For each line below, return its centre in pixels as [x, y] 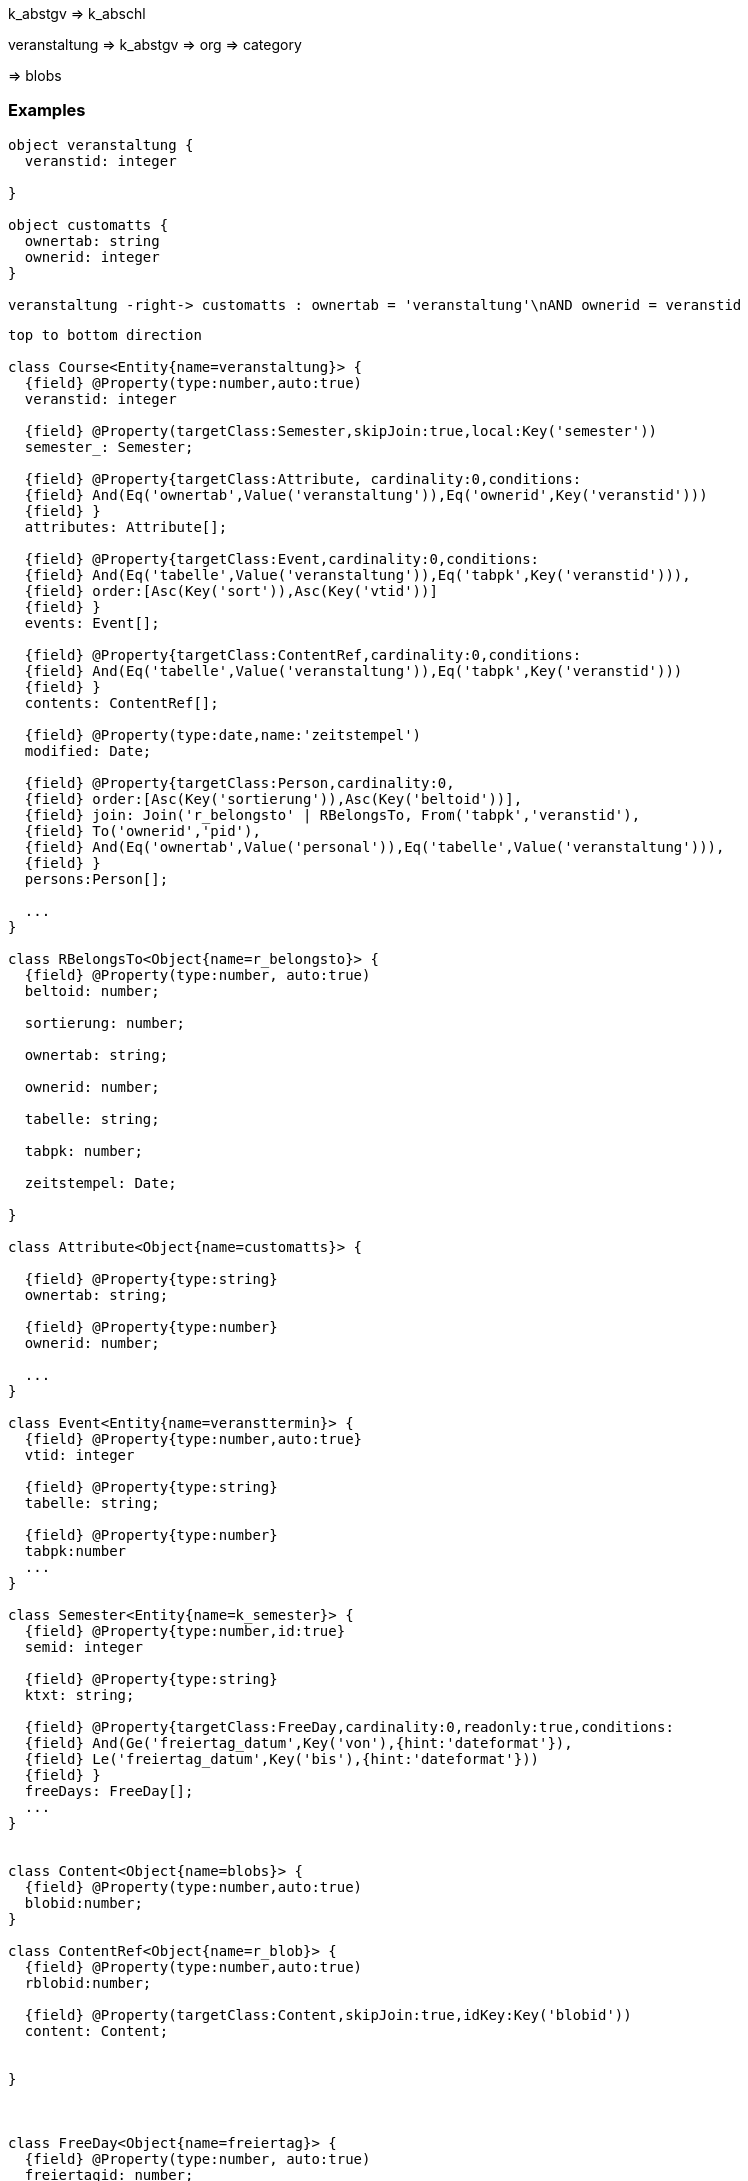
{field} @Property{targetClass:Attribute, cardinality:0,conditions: [303, 478]
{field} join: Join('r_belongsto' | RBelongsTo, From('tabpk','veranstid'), [332, 814]
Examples [47, 110]
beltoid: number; [92, 990]
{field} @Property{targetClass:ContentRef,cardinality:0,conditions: [303, 654]
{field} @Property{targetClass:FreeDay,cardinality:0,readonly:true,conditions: [349, 1726]
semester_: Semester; [109, 446]
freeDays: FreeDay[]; [109, 1790]
